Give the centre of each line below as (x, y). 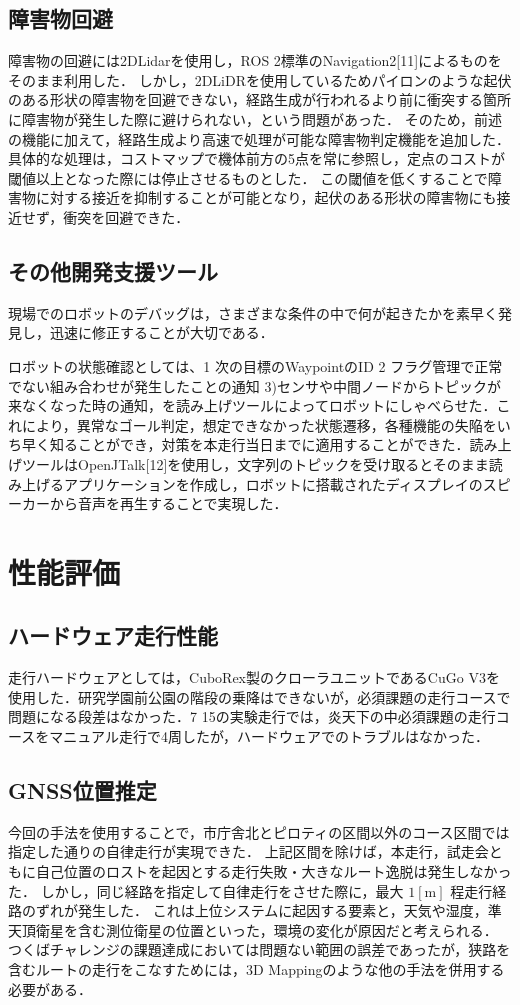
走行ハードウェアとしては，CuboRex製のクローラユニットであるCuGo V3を (254, 677)
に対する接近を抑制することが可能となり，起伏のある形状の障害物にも (266, 197)
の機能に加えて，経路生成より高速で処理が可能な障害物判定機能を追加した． (259, 138)
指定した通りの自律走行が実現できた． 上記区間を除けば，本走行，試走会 (248, 851)
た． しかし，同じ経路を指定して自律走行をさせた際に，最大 (206, 890)
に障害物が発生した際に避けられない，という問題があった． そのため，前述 (255, 118)
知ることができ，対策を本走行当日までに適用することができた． (259, 444)
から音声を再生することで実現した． (168, 503)
